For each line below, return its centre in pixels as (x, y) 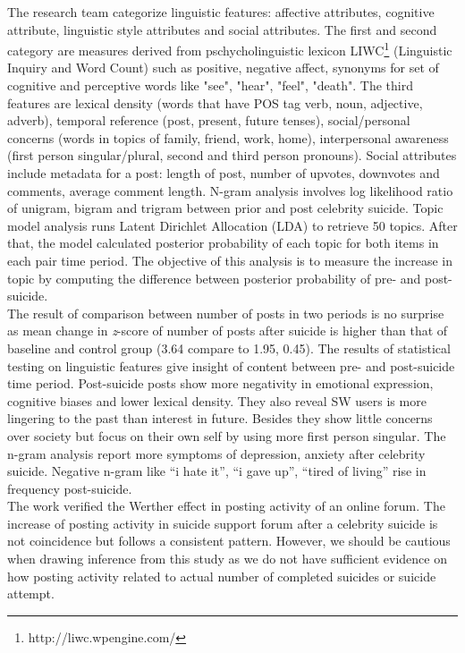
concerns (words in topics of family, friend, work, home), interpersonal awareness (228, 137)
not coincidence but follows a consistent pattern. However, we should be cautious (229, 541)
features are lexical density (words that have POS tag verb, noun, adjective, (215, 102)
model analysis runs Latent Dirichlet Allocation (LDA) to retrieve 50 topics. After (232, 225)
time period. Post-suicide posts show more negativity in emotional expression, (220, 383)
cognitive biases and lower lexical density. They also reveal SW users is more (217, 400)
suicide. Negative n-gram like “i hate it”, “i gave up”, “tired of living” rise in (217, 471)
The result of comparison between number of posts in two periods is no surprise (226, 313)
